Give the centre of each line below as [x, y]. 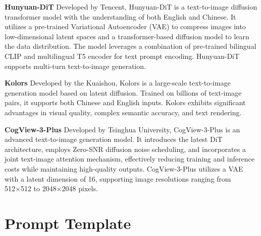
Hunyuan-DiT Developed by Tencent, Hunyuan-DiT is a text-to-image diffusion [131, 7]
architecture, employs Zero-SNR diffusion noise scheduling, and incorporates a [125, 149]
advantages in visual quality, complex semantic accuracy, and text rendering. [123, 112]
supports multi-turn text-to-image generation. [75, 66]
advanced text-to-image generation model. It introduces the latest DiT [114, 139]
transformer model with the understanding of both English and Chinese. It [120, 16]
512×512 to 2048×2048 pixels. [51, 188]
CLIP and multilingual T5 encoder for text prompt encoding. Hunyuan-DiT [122, 56]
